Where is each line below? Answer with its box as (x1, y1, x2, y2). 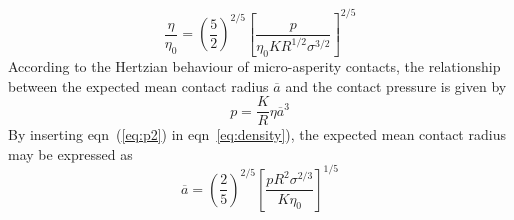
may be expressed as (8, 143, 133, 164)
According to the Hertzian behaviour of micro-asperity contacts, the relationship (8, 55, 501, 76)
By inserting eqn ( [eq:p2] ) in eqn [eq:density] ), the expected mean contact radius (8, 124, 506, 145)
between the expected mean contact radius (8, 75, 269, 96)
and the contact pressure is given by (285, 75, 507, 96)
